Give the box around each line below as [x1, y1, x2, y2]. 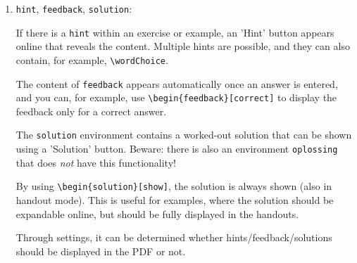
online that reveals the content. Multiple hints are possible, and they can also [15, 39, 350, 53]
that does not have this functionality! [15, 155, 176, 169]
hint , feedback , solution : [15, 1, 132, 15]
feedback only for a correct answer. [15, 103, 167, 118]
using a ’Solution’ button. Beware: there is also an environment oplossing [15, 141, 338, 156]
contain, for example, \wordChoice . [15, 52, 168, 67]
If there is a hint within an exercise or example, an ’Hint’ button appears [15, 25, 334, 39]
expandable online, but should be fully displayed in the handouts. [15, 206, 299, 221]
